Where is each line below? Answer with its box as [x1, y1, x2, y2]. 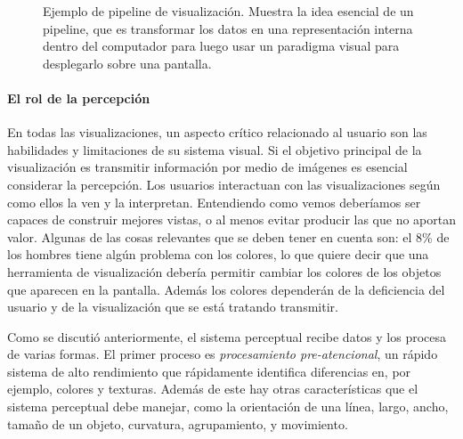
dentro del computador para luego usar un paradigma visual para [43, 37, 400, 55]
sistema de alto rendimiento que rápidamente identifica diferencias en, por [7, 362, 411, 380]
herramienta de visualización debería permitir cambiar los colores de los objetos [7, 262, 442, 280]
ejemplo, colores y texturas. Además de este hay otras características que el [7, 379, 418, 398]
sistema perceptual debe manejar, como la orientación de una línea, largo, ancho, [7, 397, 449, 416]
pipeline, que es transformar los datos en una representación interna [43, 19, 413, 37]
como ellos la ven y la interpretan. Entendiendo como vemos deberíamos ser [7, 192, 421, 211]
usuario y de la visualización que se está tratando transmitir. [7, 297, 338, 316]
